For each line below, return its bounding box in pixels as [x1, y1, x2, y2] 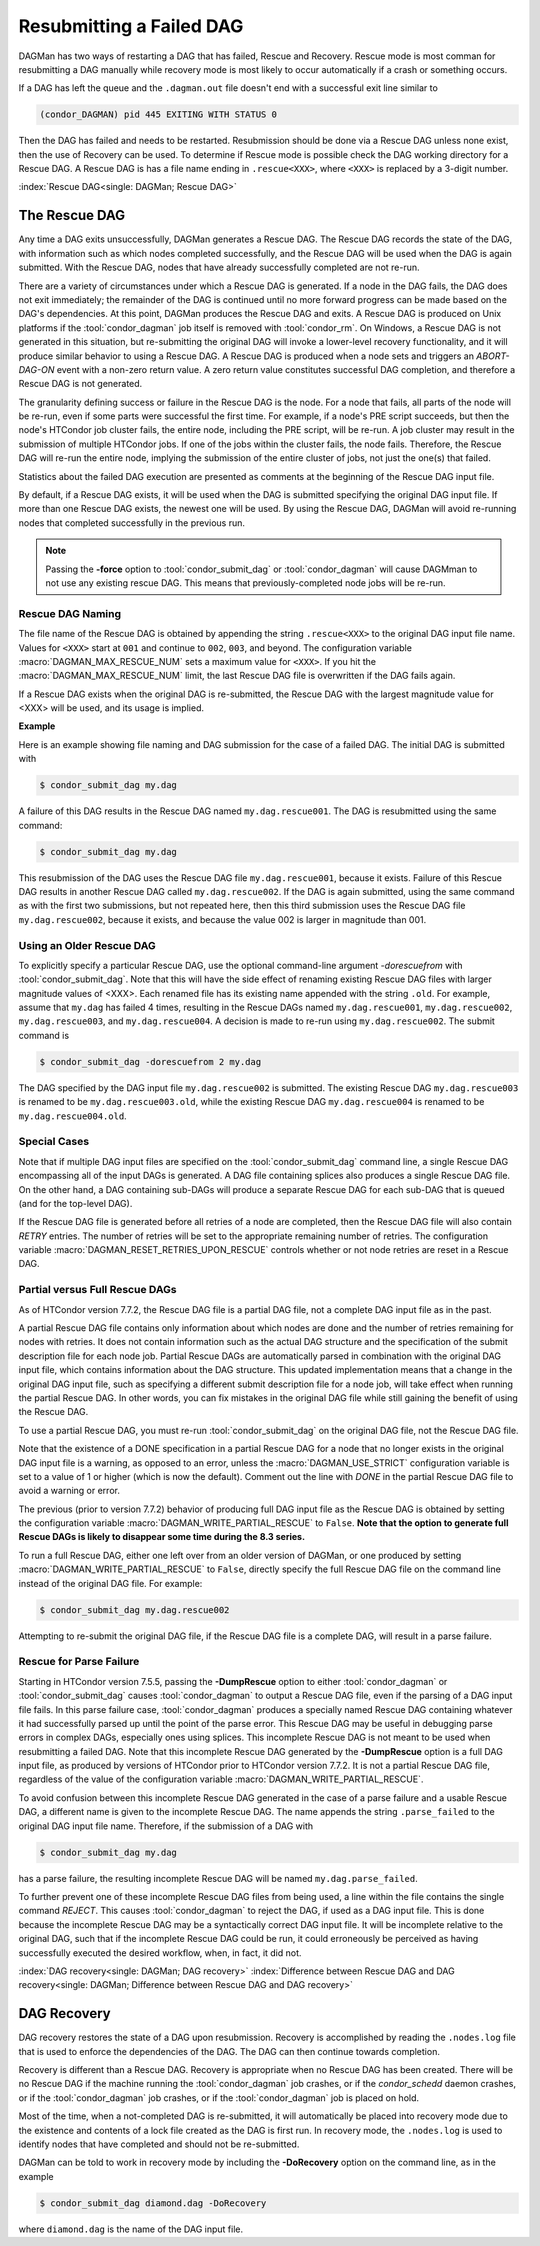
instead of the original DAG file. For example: [18, 1577, 203, 1589]
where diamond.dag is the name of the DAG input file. [18, 2223, 244, 2235]
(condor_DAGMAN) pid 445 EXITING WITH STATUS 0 [39, 109, 277, 120]
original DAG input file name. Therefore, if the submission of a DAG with [18, 1820, 314, 1832]
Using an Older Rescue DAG [18, 938, 156, 952]
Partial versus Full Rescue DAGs [18, 1283, 177, 1297]
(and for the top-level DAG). [18, 1197, 133, 1209]
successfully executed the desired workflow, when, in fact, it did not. [18, 1946, 302, 1959]
